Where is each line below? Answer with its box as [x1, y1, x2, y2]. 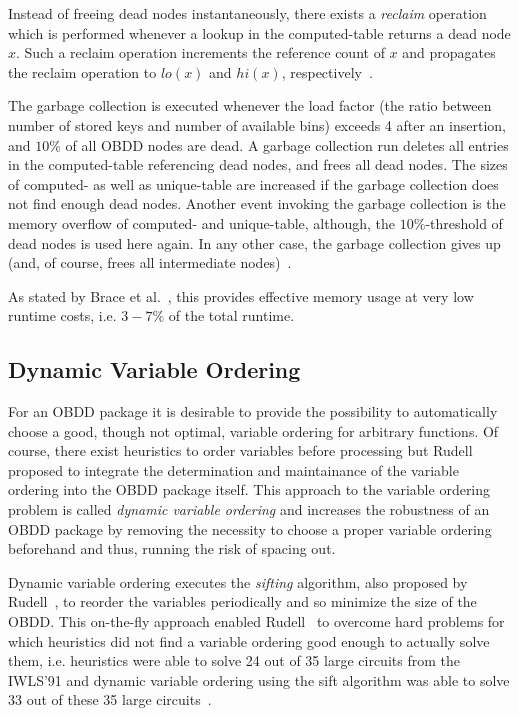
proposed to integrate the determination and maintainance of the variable [8, 459, 459, 480]
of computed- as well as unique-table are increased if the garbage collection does [8, 173, 499, 194]
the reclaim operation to [8, 61, 157, 82]
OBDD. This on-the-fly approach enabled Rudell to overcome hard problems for [8, 611, 505, 632]
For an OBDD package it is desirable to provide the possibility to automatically [8, 401, 498, 422]
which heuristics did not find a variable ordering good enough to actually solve [8, 630, 490, 651]
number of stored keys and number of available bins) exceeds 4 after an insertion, [8, 114, 506, 135]
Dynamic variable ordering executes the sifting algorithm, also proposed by [8, 571, 468, 592]
